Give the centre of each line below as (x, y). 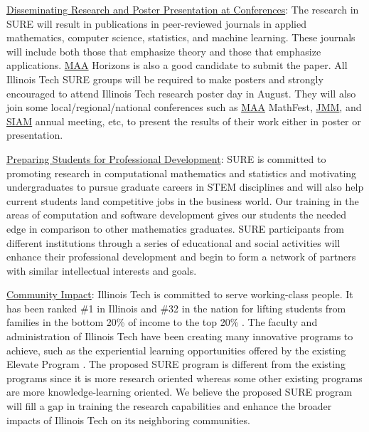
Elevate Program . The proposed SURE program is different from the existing (176, 364)
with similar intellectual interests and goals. (102, 270)
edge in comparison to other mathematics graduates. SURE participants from (175, 228)
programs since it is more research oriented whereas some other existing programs (184, 378)
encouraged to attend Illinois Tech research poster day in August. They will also (181, 93)
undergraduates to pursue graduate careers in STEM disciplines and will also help (185, 187)
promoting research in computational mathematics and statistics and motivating (182, 173)
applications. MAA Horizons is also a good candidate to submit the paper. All (177, 65)
